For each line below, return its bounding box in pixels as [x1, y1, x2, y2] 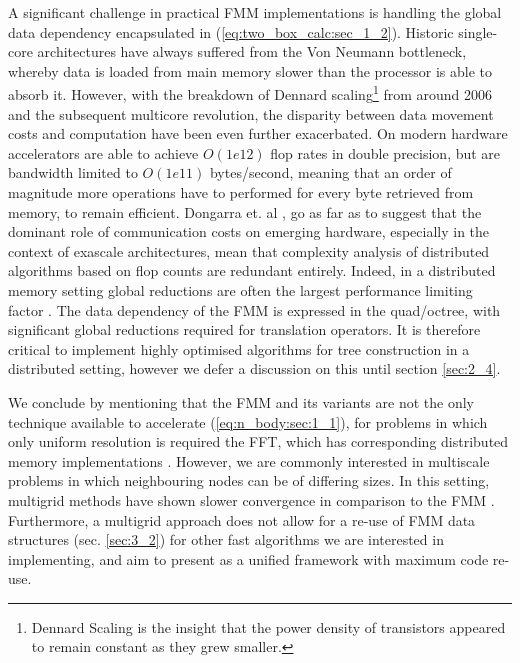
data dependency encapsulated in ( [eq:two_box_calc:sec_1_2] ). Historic [8, 21, 454, 42]
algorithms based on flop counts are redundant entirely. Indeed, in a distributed [8, 260, 496, 281]
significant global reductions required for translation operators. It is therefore [8, 319, 481, 340]
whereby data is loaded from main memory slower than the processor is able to [8, 60, 492, 81]
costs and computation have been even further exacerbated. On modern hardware [8, 123, 508, 144]
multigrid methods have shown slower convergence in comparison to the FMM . [8, 489, 495, 510]
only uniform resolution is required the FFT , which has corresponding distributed [8, 431, 509, 452]
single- [458, 21, 498, 42]
